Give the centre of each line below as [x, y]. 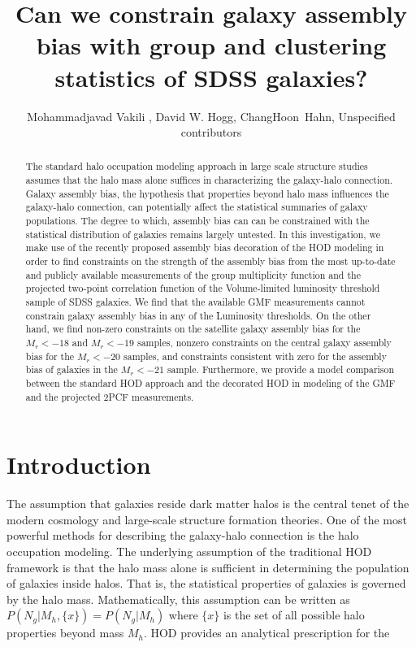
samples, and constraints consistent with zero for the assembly [255, 356]
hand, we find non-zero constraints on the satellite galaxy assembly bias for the [193, 329]
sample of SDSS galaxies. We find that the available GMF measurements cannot [195, 302]
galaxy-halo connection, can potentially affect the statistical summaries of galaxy [197, 207]
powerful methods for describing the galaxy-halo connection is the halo [183, 535]
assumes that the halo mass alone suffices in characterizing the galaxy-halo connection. [209, 180]
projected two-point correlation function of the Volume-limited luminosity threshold [203, 288]
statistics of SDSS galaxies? [211, 77]
